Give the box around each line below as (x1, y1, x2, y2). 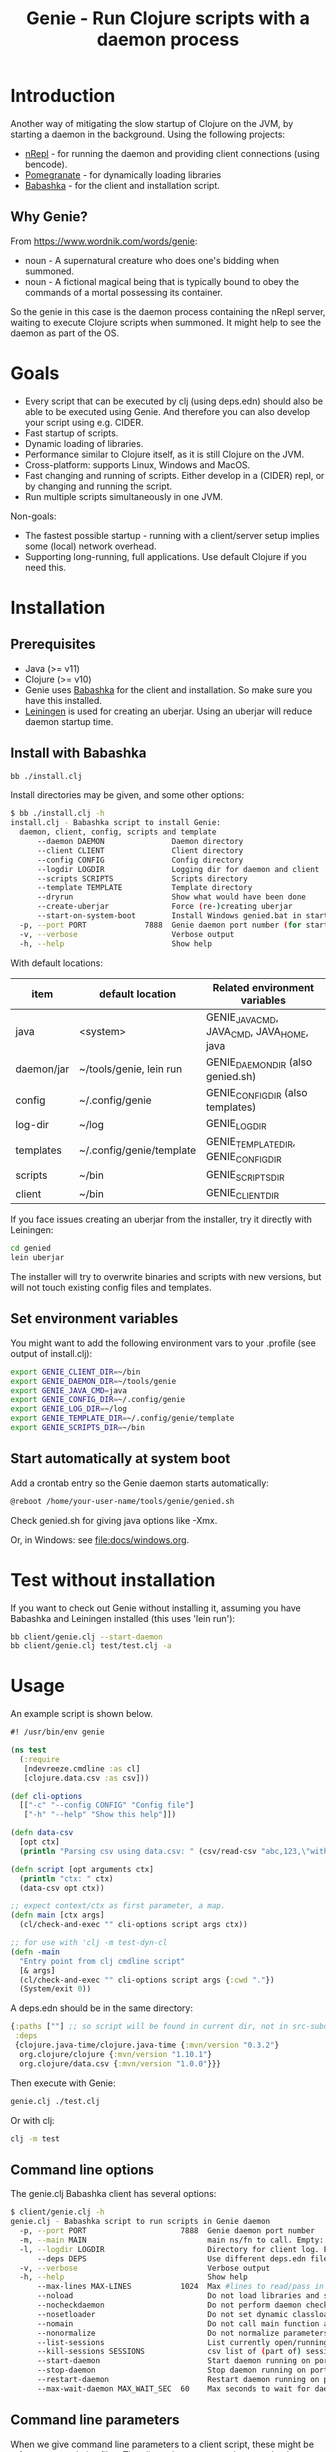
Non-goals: (10, 510, 57, 522)
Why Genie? (10, 208, 88, 226)
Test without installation (10, 1568, 216, 1591)
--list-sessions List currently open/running (36, 2337, 329, 2347)
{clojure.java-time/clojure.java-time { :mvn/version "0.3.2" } (14, 2040, 280, 2051)
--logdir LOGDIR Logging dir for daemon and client (36, 864, 320, 874)
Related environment (212, 980, 315, 994)
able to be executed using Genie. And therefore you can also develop (24, 405, 311, 417)
